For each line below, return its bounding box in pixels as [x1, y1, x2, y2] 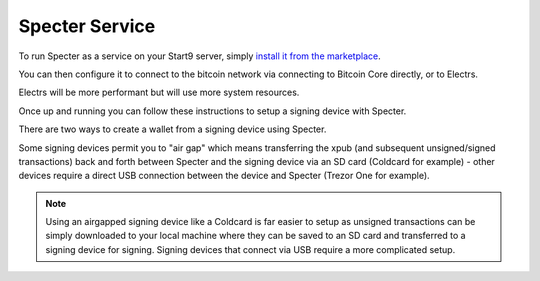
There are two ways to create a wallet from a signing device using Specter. [18, 123, 327, 135]
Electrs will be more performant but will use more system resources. [18, 86, 300, 99]
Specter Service [18, 15, 156, 37]
